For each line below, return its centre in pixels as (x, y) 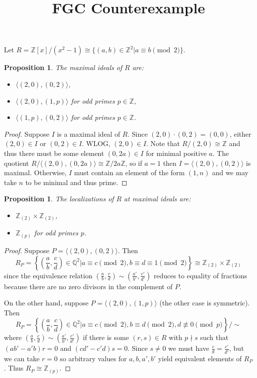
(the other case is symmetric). (205, 303)
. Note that (163, 143)
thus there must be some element (54, 153)
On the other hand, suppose (46, 303)
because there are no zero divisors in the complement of (88, 286)
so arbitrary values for (93, 358)
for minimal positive (176, 153)
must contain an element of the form (129, 172)
